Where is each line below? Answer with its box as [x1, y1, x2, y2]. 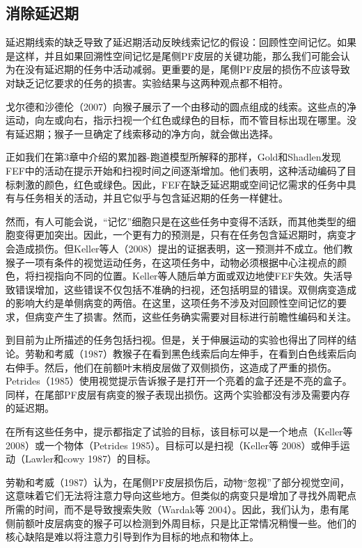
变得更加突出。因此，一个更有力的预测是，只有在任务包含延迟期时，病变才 [15, 227, 356, 242]
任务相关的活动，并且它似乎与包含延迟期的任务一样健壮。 [24, 191, 288, 205]
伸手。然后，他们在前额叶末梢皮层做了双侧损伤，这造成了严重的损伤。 [15, 360, 337, 374]
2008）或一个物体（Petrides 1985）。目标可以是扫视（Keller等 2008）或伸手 [6, 437, 340, 452]
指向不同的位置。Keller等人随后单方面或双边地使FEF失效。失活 [54, 268, 343, 283]
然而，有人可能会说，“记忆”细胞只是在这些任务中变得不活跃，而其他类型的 [6, 213, 347, 228]
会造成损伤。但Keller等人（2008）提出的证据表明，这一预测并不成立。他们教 [6, 241, 353, 255]
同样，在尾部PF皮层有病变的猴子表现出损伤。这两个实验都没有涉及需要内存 [6, 387, 350, 401]
